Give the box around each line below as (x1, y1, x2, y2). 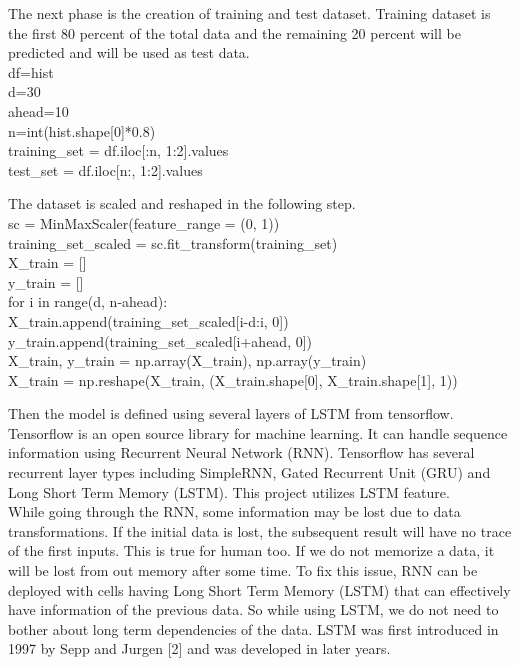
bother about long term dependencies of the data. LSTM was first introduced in (8, 618, 499, 639)
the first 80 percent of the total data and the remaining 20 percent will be (8, 22, 461, 43)
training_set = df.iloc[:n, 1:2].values (8, 140, 229, 161)
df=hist (8, 61, 54, 82)
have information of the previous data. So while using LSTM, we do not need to (8, 599, 499, 620)
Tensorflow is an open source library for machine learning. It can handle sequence (8, 422, 508, 443)
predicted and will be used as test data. (8, 42, 250, 63)
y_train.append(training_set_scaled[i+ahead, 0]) (8, 330, 313, 351)
